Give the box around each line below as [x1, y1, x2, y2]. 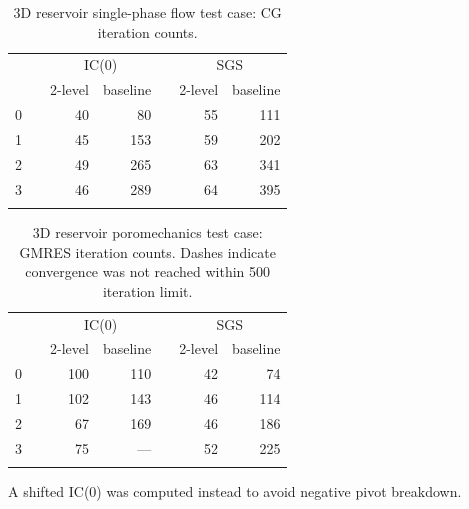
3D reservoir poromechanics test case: [32, 222, 263, 242]
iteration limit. [102, 280, 193, 301]
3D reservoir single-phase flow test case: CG [13, 2, 282, 22]
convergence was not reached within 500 [25, 261, 271, 282]
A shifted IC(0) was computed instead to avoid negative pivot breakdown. [8, 481, 462, 502]
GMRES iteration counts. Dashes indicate [19, 241, 276, 262]
